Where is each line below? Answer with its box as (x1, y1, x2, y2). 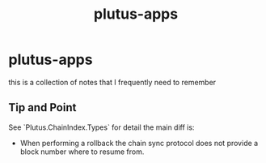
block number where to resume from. (19, 147, 145, 157)
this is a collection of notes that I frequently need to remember (8, 77, 217, 87)
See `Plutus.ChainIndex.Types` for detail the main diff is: (8, 122, 195, 132)
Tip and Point (8, 101, 77, 114)
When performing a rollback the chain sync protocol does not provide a (19, 138, 259, 148)
